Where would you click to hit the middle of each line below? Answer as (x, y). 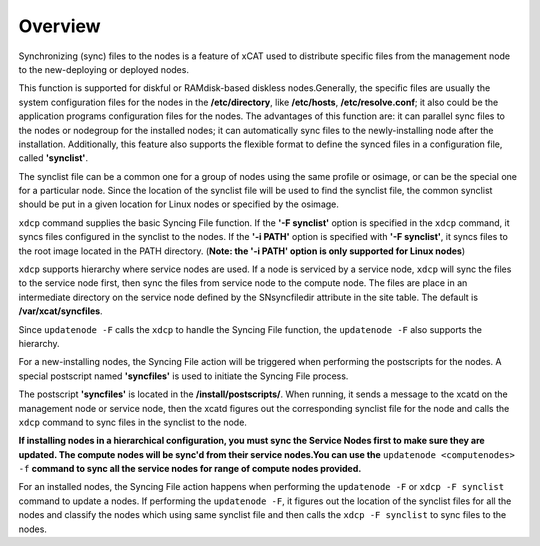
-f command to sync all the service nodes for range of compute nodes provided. (190, 469)
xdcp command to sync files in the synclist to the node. (132, 422)
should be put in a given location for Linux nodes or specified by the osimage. (179, 204)
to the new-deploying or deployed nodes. (104, 69)
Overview (59, 26)
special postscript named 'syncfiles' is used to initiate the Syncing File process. (183, 376)
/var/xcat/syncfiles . (61, 311)
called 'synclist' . (53, 158)
